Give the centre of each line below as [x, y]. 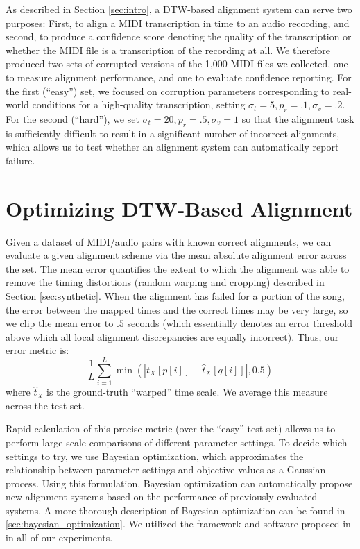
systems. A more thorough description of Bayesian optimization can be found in [175, 510]
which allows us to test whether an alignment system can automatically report [172, 147]
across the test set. [45, 405]
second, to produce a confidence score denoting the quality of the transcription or [179, 36]
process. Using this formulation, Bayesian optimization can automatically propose [179, 483]
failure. [20, 160]
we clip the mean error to [60, 323]
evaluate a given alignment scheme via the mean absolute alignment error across [176, 255]
